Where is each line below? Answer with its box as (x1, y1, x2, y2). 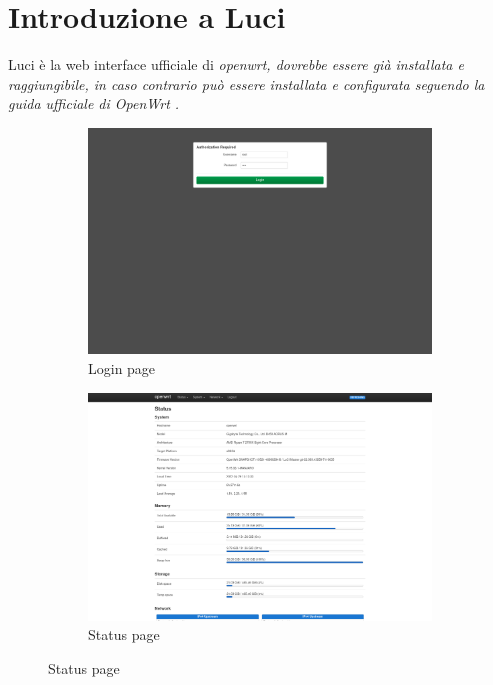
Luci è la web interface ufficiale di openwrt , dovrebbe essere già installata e (8, 54, 464, 75)
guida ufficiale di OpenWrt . (8, 93, 180, 114)
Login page (88, 357, 156, 378)
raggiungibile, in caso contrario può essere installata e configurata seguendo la (8, 73, 485, 94)
